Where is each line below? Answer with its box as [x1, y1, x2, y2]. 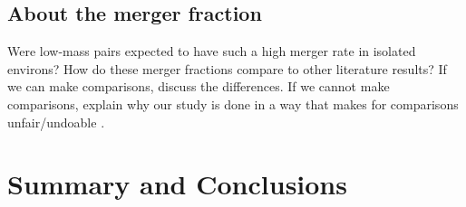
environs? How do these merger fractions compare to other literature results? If [7, 59, 447, 78]
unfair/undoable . [7, 112, 105, 131]
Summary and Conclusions [7, 165, 347, 202]
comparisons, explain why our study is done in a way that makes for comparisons [7, 94, 459, 113]
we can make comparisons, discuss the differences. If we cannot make [7, 77, 390, 96]
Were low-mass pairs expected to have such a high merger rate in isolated [7, 42, 416, 61]
